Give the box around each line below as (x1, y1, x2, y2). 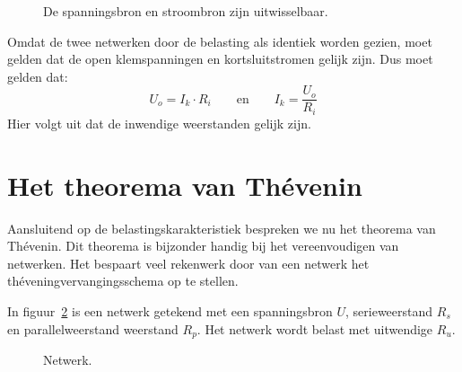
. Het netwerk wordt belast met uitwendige (196, 319, 433, 338)
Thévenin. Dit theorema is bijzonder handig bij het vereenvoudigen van (7, 236, 399, 255)
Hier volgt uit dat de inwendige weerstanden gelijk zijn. (7, 113, 311, 132)
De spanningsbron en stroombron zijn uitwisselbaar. (43, 2, 328, 20)
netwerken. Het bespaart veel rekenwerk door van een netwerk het (7, 253, 370, 272)
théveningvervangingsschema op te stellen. (7, 271, 239, 290)
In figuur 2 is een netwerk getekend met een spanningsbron (7, 301, 333, 320)
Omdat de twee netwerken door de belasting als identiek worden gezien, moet (7, 31, 432, 50)
